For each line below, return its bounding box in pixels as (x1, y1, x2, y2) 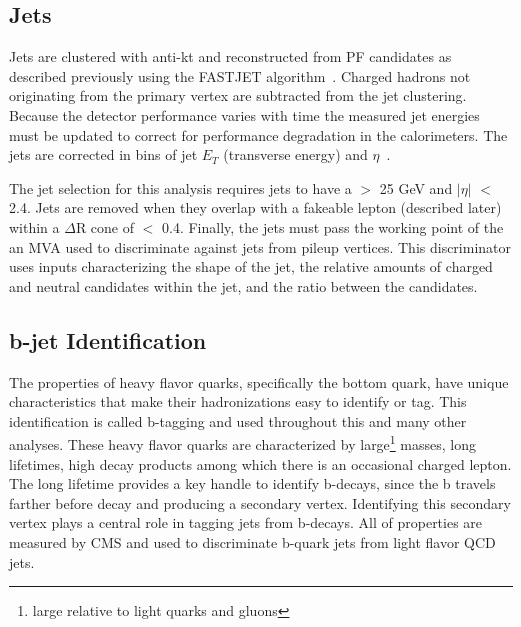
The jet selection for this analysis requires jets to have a (9, 177, 352, 198)
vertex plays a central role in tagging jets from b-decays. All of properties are (9, 512, 483, 533)
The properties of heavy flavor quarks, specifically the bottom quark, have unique (9, 371, 509, 392)
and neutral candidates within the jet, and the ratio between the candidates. (9, 275, 478, 296)
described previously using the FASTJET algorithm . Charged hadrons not (9, 65, 471, 86)
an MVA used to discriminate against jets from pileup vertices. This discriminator (9, 236, 512, 257)
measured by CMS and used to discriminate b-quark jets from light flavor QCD (9, 531, 496, 552)
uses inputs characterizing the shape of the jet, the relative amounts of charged (9, 256, 493, 277)
